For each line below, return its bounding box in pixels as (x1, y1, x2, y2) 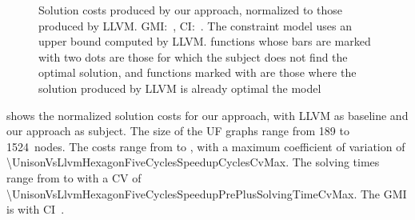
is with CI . (6, 201, 65, 218)
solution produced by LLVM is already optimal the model (38, 79, 321, 96)
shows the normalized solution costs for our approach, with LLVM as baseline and (6, 106, 409, 123)
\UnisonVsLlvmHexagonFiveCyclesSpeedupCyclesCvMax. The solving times (6, 154, 380, 170)
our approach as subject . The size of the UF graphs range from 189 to (6, 122, 349, 139)
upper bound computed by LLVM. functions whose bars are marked (38, 33, 371, 50)
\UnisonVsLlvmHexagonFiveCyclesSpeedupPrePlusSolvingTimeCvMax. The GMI (6, 185, 407, 202)
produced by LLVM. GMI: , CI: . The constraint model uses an (38, 17, 353, 34)
